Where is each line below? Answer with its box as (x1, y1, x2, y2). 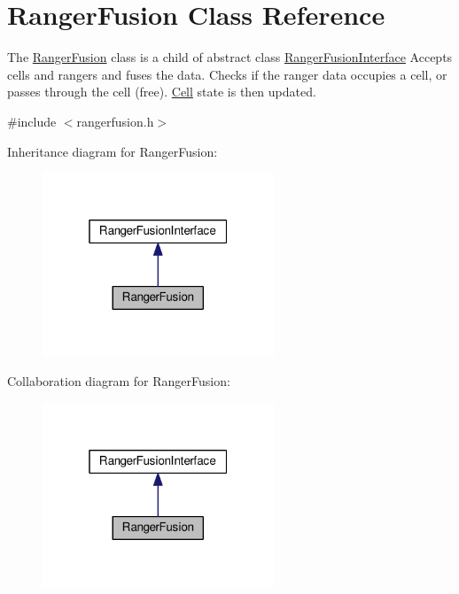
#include (7, 112, 57, 130)
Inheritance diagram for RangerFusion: (7, 142, 218, 160)
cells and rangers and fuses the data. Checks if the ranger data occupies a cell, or (7, 65, 447, 83)
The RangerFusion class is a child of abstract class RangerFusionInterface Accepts (7, 48, 453, 66)
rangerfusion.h (76, 112, 154, 130)
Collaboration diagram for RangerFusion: (7, 372, 230, 390)
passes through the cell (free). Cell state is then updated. (7, 82, 316, 101)
